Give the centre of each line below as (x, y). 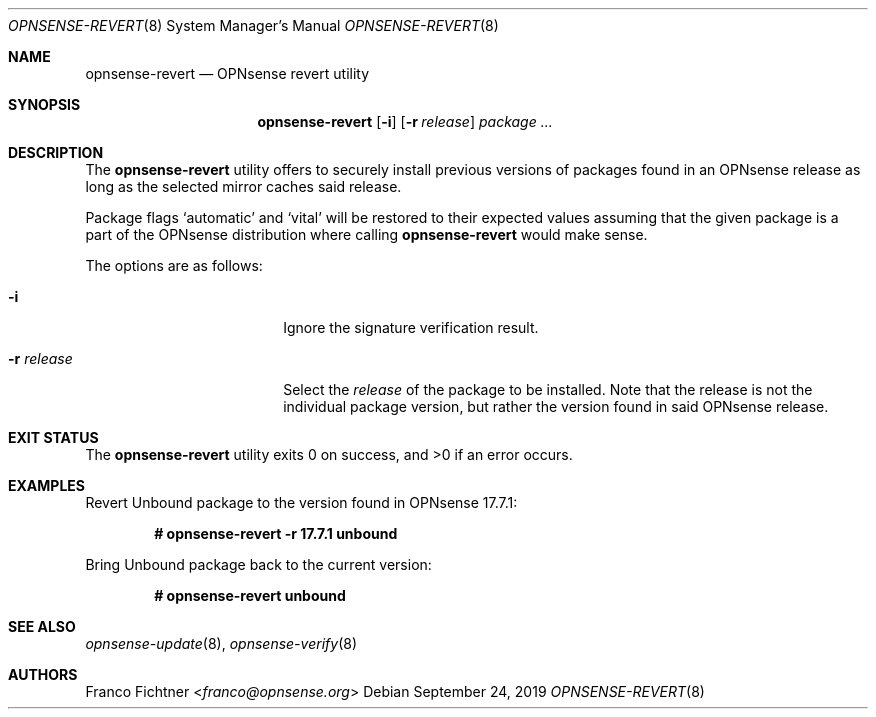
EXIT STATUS (53, 437)
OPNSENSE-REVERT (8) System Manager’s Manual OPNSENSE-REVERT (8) (253, 25)
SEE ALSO (42, 626)
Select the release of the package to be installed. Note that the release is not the (548, 389)
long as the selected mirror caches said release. (243, 186)
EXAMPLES (46, 485)
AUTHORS (43, 674)
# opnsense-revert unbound (250, 595)
